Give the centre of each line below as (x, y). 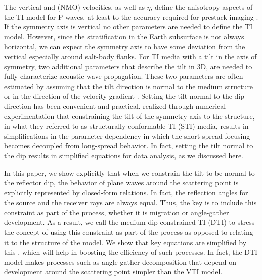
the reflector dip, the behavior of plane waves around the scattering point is (121, 183)
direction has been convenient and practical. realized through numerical (115, 106)
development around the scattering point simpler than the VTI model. (113, 272)
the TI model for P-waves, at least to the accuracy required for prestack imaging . (131, 16)
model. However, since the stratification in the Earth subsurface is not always (124, 36)
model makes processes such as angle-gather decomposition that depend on (120, 262)
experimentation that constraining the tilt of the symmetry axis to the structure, (129, 116)
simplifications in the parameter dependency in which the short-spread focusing (127, 135)
